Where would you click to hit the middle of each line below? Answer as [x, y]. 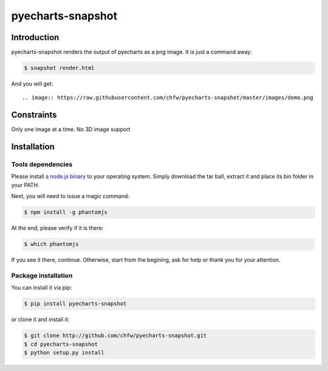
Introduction [35, 37]
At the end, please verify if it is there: [57, 228]
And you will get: [32, 84]
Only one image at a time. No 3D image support [71, 129]
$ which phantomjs [51, 244]
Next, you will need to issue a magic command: [70, 196]
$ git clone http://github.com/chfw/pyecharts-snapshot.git [115, 336]
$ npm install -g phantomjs [66, 212]
